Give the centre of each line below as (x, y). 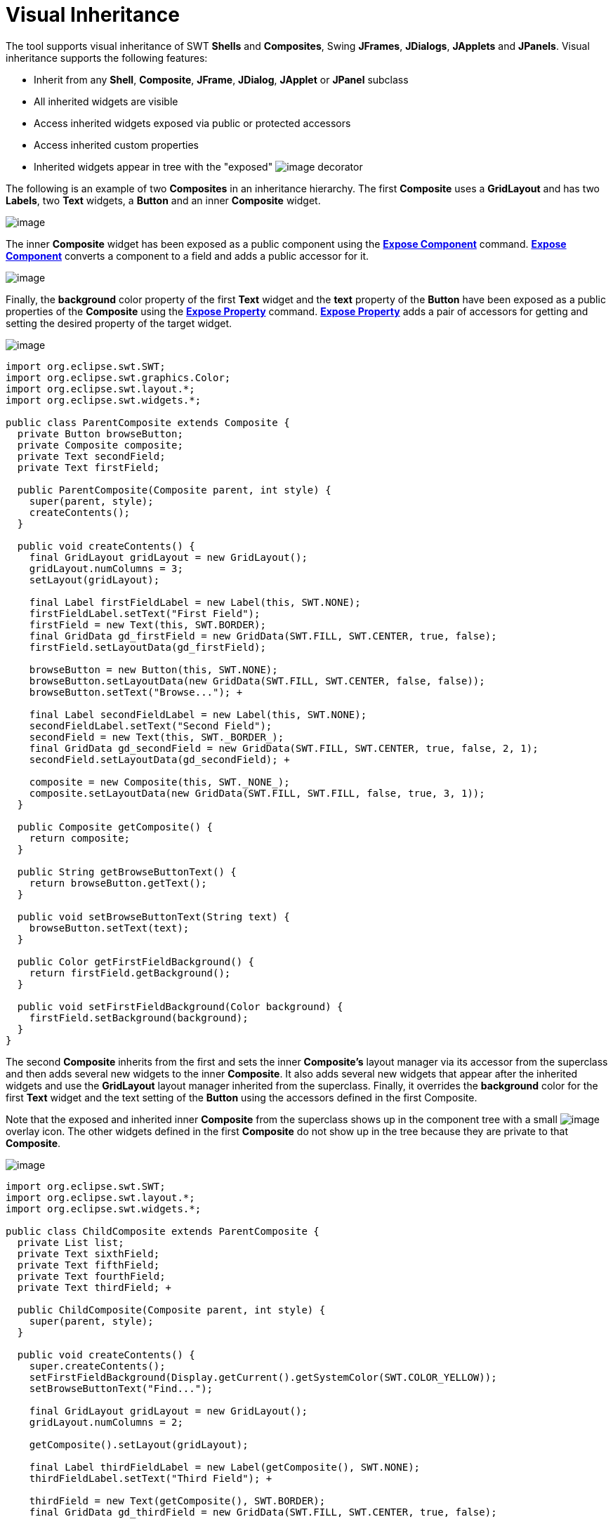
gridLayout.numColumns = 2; (106, 1422)
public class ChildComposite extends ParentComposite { (163, 1231)
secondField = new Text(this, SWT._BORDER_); (157, 737)
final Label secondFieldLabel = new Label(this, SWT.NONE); (198, 714)
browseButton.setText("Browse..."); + (136, 692)
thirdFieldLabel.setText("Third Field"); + (151, 1478)
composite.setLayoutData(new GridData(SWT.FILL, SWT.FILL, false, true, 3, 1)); (257, 793)
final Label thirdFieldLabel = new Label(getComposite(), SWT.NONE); (225, 1467)
